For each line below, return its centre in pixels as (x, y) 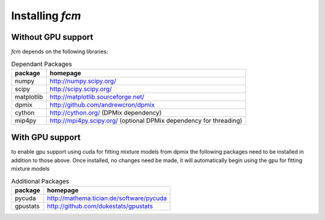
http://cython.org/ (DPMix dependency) (106, 113)
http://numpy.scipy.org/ (83, 81)
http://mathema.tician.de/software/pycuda (107, 198)
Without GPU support (52, 37)
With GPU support (46, 138)
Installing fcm (46, 16)
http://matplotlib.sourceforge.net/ (97, 96)
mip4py (26, 121)
